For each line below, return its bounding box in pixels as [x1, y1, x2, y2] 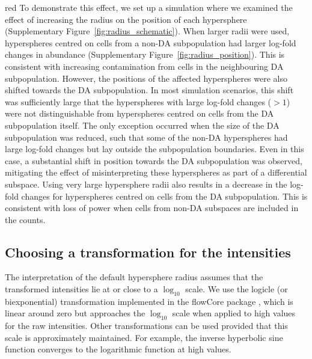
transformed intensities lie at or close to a [5, 283, 158, 295]
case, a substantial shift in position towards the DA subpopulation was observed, [5, 154, 302, 167]
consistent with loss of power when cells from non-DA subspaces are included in [5, 201, 299, 214]
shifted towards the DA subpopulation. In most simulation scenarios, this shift [5, 84, 294, 96]
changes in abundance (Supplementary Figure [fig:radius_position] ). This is [5, 48, 285, 61]
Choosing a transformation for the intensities [5, 242, 291, 261]
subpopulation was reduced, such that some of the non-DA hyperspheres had [5, 130, 288, 143]
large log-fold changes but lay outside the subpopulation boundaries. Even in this [5, 143, 304, 155]
